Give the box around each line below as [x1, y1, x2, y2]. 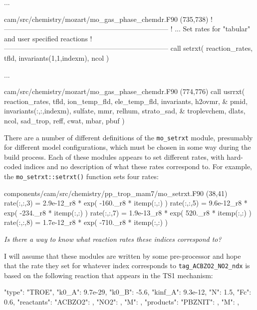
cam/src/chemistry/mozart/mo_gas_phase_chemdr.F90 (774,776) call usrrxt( [4, 86, 245, 97]
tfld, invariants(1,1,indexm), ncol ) [4, 52, 109, 63]
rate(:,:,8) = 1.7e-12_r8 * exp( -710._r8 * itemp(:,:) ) [4, 217, 168, 227]
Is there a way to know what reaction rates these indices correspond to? [4, 234, 222, 244]
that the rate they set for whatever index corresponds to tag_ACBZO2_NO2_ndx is [4, 260, 250, 271]
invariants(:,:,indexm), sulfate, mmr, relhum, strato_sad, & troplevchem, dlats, [4, 105, 246, 116]
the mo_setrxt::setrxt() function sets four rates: [4, 171, 159, 181]
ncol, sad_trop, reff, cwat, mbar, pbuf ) [4, 115, 125, 125]
